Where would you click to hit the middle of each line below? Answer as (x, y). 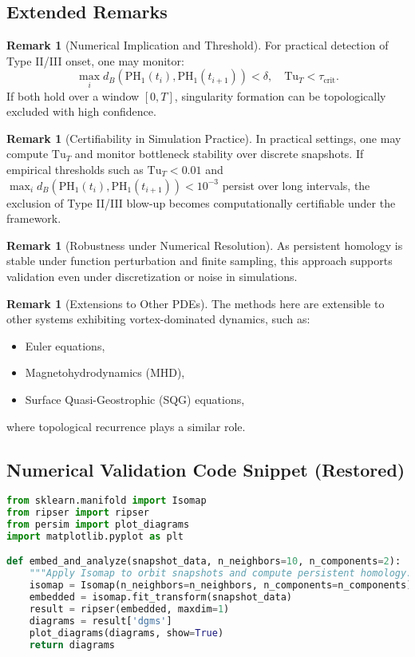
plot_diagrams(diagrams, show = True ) (126, 633)
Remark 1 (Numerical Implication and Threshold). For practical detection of (198, 45)
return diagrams (72, 645)
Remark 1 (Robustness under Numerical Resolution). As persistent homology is (205, 245)
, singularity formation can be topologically (280, 95)
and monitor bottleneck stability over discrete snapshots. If (219, 154)
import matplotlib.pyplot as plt (95, 536)
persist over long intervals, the (296, 185)
